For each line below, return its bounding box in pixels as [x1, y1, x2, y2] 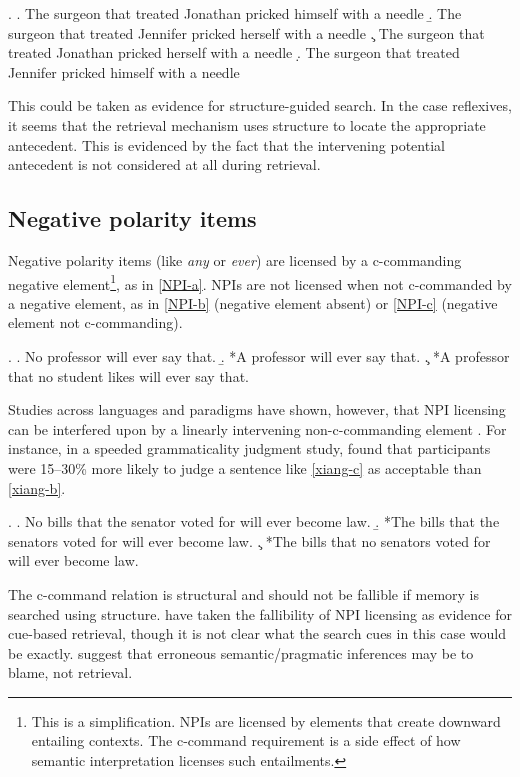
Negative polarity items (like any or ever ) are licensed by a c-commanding [8, 249, 462, 270]
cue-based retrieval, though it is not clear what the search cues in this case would [8, 623, 506, 644]
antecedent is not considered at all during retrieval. [8, 154, 321, 175]
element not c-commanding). [8, 312, 183, 333]
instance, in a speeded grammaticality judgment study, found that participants [8, 438, 491, 459]
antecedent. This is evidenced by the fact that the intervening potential [8, 134, 445, 155]
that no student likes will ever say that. [8, 365, 249, 386]
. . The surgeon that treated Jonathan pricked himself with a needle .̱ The [8, 3, 462, 23]
